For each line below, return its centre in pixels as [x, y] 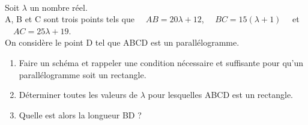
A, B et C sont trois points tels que [70, 19]
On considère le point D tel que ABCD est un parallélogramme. [122, 42]
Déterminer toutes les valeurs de [78, 95]
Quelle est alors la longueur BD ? [80, 114]
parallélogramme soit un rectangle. [83, 74]
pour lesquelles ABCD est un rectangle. [220, 95]
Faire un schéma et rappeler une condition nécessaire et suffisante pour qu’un [161, 62]
